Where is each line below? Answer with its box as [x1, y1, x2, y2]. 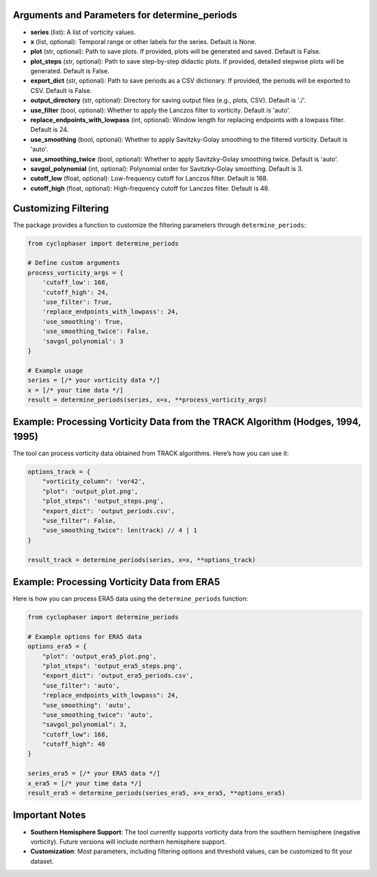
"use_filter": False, [42, 517, 117, 524]
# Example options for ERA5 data [27, 633, 142, 640]
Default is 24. [30, 126, 69, 134]
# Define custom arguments [27, 259, 120, 267]
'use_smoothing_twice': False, [42, 327, 149, 335]
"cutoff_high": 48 [42, 740, 105, 749]
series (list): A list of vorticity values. [30, 28, 136, 36]
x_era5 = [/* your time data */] [27, 779, 142, 787]
